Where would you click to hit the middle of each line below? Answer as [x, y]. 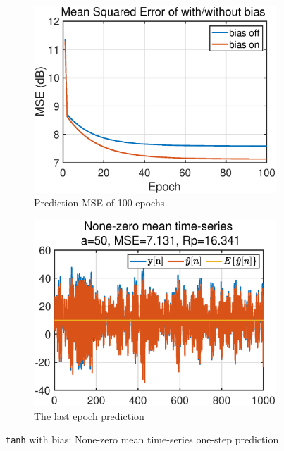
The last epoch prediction [89, 415]
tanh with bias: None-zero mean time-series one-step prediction [142, 439]
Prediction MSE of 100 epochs [99, 203]
